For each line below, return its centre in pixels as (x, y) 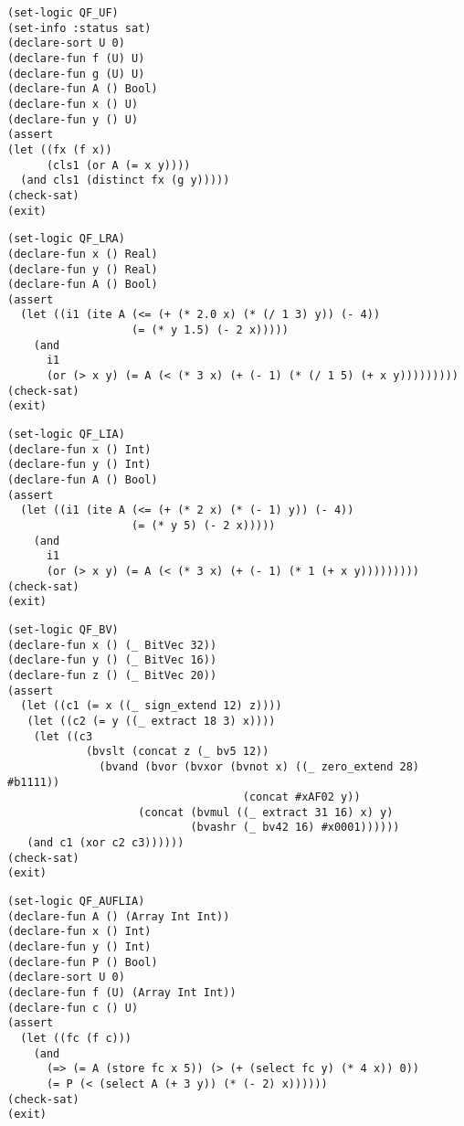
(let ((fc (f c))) (76, 1038)
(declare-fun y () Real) (83, 269)
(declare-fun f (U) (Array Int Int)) (122, 993)
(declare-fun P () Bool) (83, 962)
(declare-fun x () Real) (83, 254)
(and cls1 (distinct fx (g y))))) (125, 181)
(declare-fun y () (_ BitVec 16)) (112, 660)
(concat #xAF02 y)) (301, 797)
